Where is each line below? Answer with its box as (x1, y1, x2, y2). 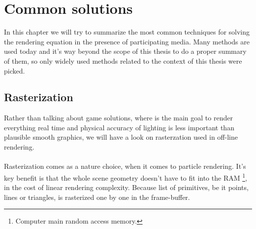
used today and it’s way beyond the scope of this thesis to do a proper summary (4, 46, 247, 56)
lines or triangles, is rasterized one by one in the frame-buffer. (4, 191, 190, 202)
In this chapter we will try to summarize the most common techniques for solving (4, 27, 250, 37)
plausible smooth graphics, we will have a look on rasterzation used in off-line (4, 132, 238, 142)
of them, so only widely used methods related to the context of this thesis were (4, 55, 242, 66)
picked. (4, 65, 25, 76)
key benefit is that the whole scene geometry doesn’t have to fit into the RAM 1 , (4, 171, 247, 183)
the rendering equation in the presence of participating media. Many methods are (4, 36, 250, 46)
